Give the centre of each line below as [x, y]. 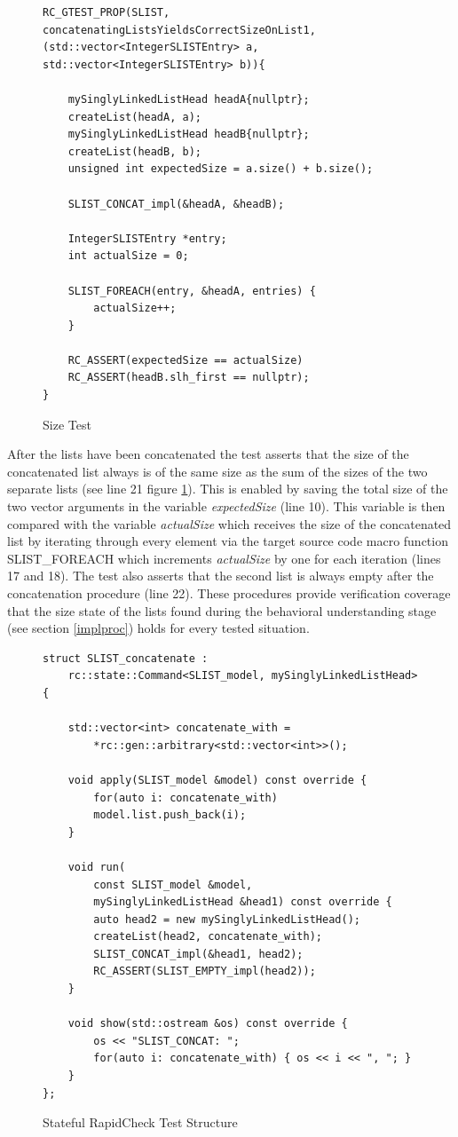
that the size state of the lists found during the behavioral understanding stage [222, 610]
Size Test [67, 424]
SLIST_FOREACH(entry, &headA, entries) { [192, 291]
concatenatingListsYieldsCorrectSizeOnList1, [179, 30]
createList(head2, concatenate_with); [208, 937]
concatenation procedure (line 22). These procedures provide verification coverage [229, 593]
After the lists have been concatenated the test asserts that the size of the [208, 454]
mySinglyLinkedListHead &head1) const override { [243, 902]
